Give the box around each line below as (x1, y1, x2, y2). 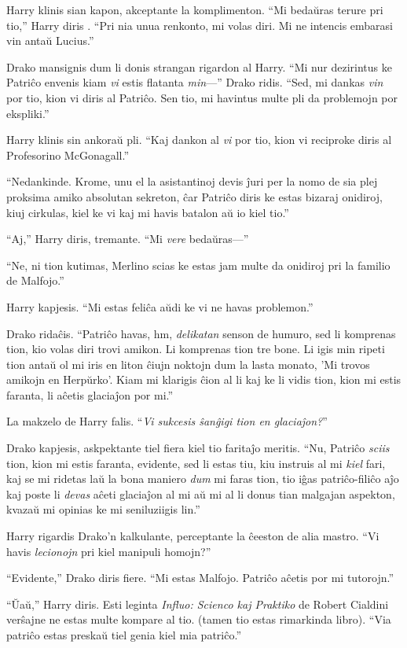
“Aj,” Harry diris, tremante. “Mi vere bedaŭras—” (6, 230, 249, 247)
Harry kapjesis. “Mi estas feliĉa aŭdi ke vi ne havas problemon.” (6, 298, 313, 315)
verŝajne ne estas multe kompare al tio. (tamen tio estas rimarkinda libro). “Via (6, 611, 391, 628)
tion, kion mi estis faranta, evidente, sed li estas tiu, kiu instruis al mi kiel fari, (6, 455, 386, 471)
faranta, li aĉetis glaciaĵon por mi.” (6, 386, 174, 403)
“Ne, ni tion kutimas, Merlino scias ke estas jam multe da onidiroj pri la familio (6, 256, 390, 273)
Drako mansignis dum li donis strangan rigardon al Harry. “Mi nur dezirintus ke (6, 58, 392, 75)
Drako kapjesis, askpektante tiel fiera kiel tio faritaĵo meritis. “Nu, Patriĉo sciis (6, 440, 390, 456)
